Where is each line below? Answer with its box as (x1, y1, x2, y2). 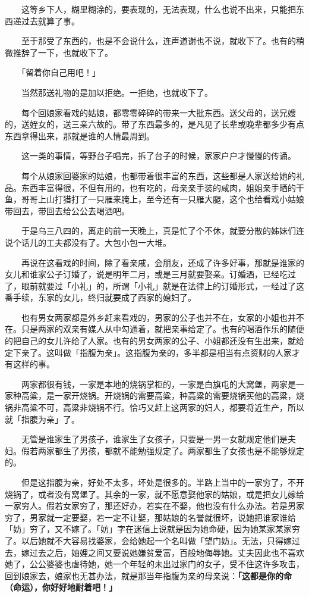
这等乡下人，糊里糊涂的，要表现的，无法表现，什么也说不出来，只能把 (21, 3, 296, 15)
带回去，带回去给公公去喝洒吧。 (5, 204, 130, 217)
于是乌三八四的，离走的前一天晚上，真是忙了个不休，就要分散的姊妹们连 (21, 224, 304, 237)
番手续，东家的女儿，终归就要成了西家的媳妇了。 (5, 291, 196, 304)
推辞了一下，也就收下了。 (12, 46, 113, 58)
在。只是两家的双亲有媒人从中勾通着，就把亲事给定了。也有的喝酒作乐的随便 (5, 323, 304, 335)
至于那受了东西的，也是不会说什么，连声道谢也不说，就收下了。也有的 (21, 35, 296, 47)
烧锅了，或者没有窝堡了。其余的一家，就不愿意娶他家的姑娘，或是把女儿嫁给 (5, 487, 304, 500)
